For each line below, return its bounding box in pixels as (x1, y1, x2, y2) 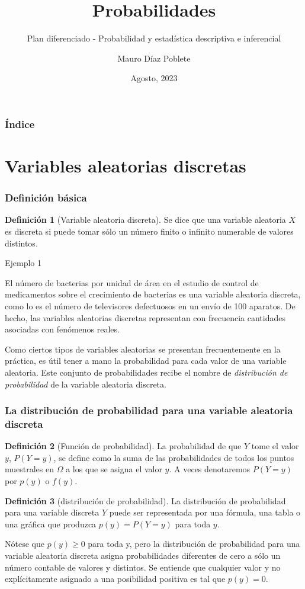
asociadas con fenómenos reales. (5, 323, 120, 335)
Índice (5, 116, 35, 131)
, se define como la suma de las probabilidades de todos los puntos (53, 451, 294, 463)
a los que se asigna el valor (66, 463, 162, 475)
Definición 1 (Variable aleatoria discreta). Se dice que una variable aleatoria (5, 213, 286, 226)
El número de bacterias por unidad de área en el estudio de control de (5, 276, 259, 289)
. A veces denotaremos (169, 463, 251, 475)
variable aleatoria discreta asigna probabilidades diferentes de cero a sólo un (5, 549, 281, 562)
